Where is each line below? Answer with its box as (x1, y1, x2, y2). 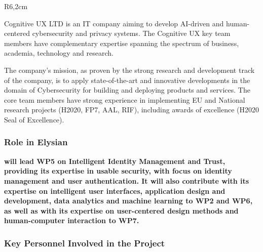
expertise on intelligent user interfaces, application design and (4, 185, 226, 196)
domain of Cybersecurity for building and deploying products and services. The (4, 85, 250, 95)
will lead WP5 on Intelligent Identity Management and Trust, (4, 155, 226, 166)
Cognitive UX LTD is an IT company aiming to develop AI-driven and (4, 18, 224, 28)
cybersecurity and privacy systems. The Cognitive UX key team (32, 28, 231, 38)
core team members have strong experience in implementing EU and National (4, 94, 245, 105)
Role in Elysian (4, 136, 68, 148)
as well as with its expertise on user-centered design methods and (4, 205, 239, 216)
